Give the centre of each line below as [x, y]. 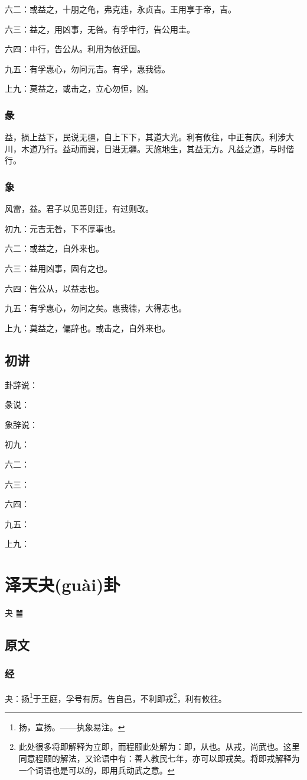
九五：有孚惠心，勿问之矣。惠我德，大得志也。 [96, 308]
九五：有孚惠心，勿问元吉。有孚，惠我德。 [87, 68]
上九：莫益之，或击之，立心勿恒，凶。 [79, 88]
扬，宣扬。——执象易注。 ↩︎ [72, 726]
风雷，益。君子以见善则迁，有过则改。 [79, 209]
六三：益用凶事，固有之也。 [58, 268]
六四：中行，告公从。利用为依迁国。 [75, 49]
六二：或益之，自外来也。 [54, 248]
